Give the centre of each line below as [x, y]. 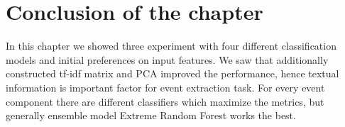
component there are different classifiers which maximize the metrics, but [165, 101]
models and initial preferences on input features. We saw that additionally [167, 59]
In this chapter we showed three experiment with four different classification [171, 46]
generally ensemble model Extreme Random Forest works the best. [151, 115]
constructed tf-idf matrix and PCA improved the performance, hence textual [172, 73]
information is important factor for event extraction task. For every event [165, 87]
